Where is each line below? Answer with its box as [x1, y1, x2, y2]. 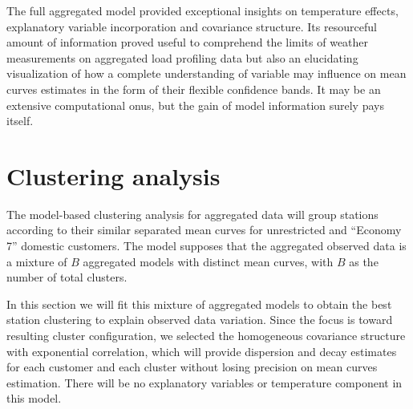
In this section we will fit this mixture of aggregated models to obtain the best [6, 295, 392, 312]
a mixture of [6, 253, 67, 269]
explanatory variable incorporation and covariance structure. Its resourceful [6, 18, 377, 34]
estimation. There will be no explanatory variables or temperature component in [6, 374, 403, 391]
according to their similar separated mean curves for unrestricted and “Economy [6, 221, 402, 238]
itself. [6, 112, 34, 129]
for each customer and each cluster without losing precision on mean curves [6, 358, 378, 375]
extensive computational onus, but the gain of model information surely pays [6, 96, 384, 113]
